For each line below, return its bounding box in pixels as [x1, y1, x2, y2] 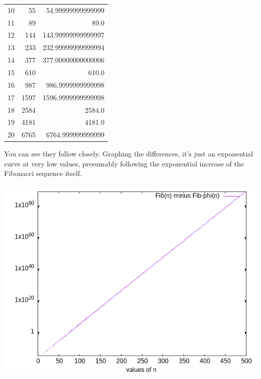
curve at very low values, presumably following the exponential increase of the [4, 158, 244, 168]
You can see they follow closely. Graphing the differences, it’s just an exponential [4, 148, 253, 159]
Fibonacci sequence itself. [4, 168, 82, 178]
